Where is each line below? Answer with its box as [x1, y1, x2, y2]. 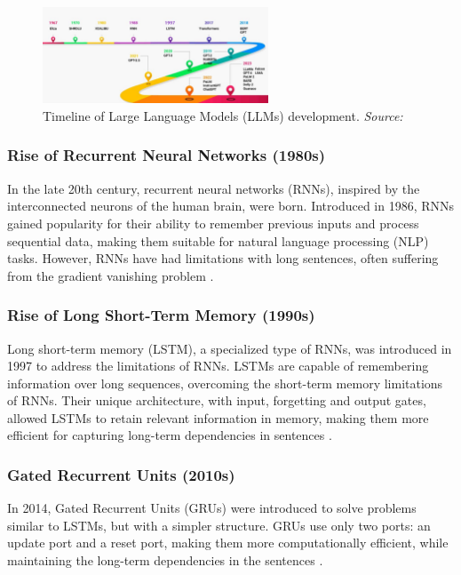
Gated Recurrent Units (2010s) [7, 463, 235, 485]
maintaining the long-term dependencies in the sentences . [7, 551, 323, 570]
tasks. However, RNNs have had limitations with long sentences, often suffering [7, 249, 439, 268]
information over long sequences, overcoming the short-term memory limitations [7, 373, 443, 392]
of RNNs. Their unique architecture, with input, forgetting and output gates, [7, 391, 426, 410]
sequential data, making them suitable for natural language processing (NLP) [7, 231, 429, 250]
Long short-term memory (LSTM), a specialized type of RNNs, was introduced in [7, 339, 452, 357]
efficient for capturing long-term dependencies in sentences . [7, 426, 332, 444]
